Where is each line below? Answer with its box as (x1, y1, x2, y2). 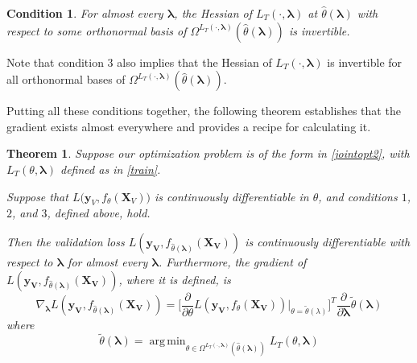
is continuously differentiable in (155, 188, 309, 204)
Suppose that (6, 188, 68, 204)
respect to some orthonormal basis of (6, 22, 187, 39)
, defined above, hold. (47, 204, 151, 221)
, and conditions (318, 188, 398, 204)
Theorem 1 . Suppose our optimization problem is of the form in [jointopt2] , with (6, 145, 410, 162)
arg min (149, 336, 186, 348)
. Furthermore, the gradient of (158, 253, 307, 270)
